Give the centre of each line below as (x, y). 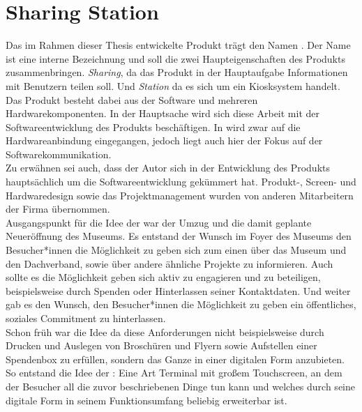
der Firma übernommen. (58, 209)
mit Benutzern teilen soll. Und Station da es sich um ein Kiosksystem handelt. (173, 85)
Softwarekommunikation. (59, 154)
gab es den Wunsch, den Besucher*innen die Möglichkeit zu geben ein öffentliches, (181, 304)
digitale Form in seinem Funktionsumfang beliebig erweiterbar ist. (146, 400)
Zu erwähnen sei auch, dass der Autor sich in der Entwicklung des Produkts (168, 168)
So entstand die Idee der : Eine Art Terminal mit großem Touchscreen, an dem (174, 373)
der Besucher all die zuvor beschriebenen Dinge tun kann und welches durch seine (180, 386)
